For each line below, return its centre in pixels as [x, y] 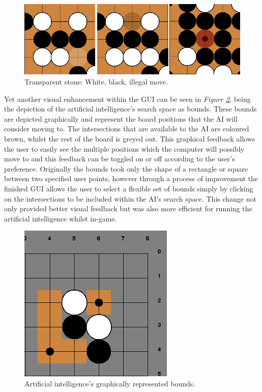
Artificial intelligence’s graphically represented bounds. [110, 383]
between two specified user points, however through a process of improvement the [131, 178]
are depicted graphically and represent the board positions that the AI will [121, 118]
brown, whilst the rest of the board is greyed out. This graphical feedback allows [130, 138]
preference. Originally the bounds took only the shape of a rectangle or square [126, 168]
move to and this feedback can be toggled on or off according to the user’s [120, 159]
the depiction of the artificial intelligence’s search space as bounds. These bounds [130, 109]
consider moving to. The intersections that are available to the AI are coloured [127, 129]
